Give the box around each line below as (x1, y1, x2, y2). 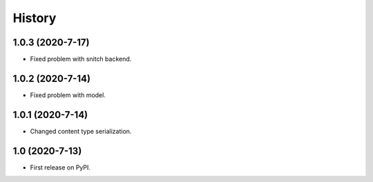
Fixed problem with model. (30, 90, 106, 99)
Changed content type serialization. (30, 127, 132, 135)
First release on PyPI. (30, 163, 91, 172)
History (12, 10, 57, 26)
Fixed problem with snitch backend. (30, 55, 132, 63)
